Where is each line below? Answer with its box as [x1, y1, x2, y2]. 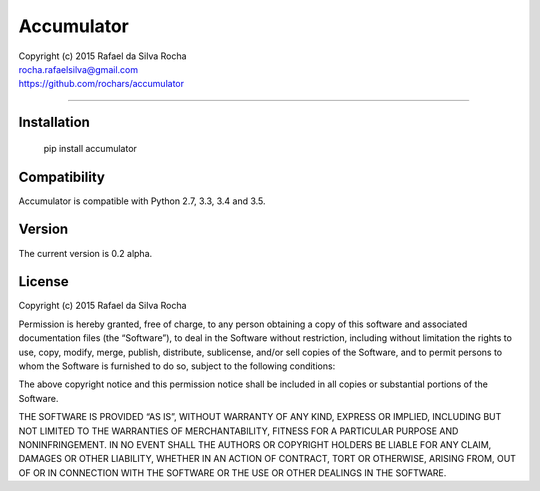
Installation [18, 114, 90, 131]
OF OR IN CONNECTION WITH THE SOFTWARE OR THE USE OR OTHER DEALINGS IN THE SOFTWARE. [18, 466, 447, 479]
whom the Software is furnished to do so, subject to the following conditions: [18, 360, 336, 372]
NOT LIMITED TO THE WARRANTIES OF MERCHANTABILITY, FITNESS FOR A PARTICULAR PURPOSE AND [18, 425, 459, 437]
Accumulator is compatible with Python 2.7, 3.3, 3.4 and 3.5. [18, 195, 266, 207]
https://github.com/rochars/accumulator [18, 78, 185, 90]
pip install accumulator [43, 142, 137, 154]
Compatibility [18, 168, 105, 185]
